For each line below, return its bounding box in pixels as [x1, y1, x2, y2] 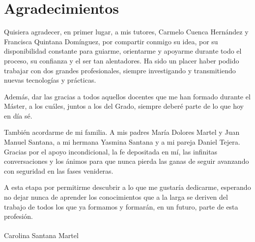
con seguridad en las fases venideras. [4, 165, 113, 176]
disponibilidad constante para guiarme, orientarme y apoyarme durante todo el [4, 46, 242, 56]
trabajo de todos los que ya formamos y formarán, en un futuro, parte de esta [4, 201, 238, 212]
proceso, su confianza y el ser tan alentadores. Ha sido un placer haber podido [4, 55, 239, 65]
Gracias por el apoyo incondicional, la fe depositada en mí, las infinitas [4, 146, 218, 156]
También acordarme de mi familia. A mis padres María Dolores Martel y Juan [4, 127, 240, 137]
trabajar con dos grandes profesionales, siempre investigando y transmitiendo [4, 65, 236, 75]
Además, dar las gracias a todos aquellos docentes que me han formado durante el [4, 91, 251, 101]
